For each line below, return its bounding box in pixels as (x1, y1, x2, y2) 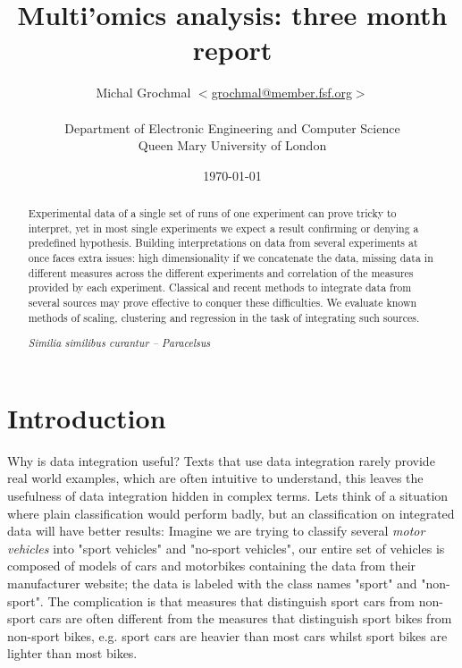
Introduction (7, 399, 166, 435)
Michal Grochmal (96, 83, 191, 102)
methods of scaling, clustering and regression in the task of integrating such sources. (28, 309, 420, 325)
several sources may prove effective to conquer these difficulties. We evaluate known (28, 295, 417, 310)
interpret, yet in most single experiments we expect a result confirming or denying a (28, 220, 419, 235)
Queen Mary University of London (138, 136, 327, 155)
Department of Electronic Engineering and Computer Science (64, 118, 400, 137)
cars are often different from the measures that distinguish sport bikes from (39, 609, 452, 628)
